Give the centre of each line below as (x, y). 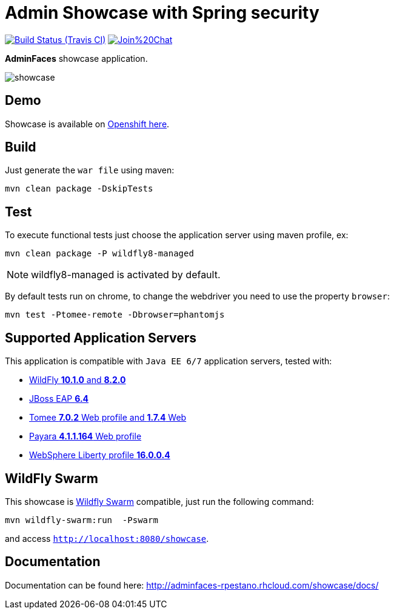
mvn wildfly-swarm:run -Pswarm (82, 520)
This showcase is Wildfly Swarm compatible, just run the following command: (159, 501)
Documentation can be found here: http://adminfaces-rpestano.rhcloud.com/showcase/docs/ (192, 585)
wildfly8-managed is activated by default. (126, 275)
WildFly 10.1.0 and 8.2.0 (78, 380)
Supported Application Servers (101, 338)
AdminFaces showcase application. (76, 58)
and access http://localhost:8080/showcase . (107, 538)
